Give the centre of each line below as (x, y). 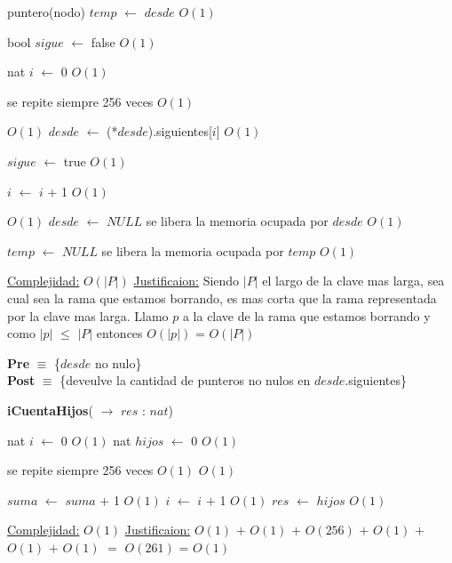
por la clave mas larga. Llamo (88, 315)
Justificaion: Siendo (186, 281)
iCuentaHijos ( (50, 410)
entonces (119, 333)
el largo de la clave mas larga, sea (353, 281)
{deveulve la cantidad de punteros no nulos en (185, 380)
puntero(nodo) (46, 12)
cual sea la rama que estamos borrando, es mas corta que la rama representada (222, 298)
